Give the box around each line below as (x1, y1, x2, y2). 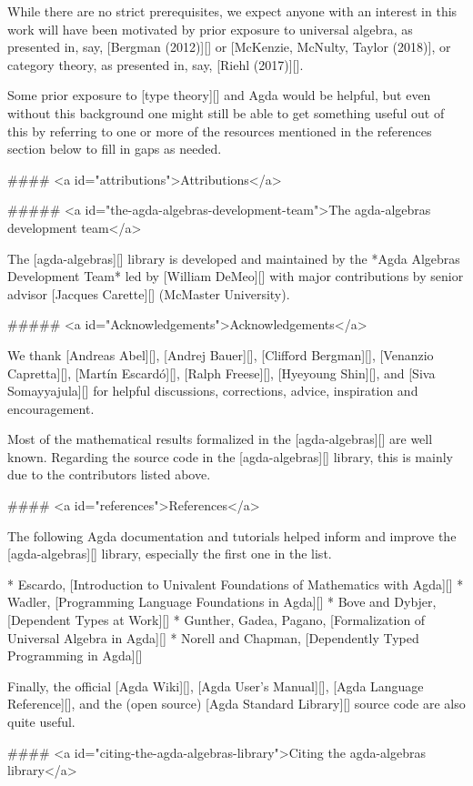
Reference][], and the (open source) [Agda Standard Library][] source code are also (7, 694, 466, 713)
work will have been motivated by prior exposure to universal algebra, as (7, 19, 413, 38)
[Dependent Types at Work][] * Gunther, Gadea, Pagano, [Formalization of (7, 610, 426, 630)
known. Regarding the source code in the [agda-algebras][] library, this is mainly (7, 447, 453, 466)
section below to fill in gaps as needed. (7, 139, 222, 158)
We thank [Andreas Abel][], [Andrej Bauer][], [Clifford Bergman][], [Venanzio (7, 345, 434, 364)
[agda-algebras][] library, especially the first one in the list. (7, 544, 332, 563)
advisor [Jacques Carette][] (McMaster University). (7, 284, 290, 303)
